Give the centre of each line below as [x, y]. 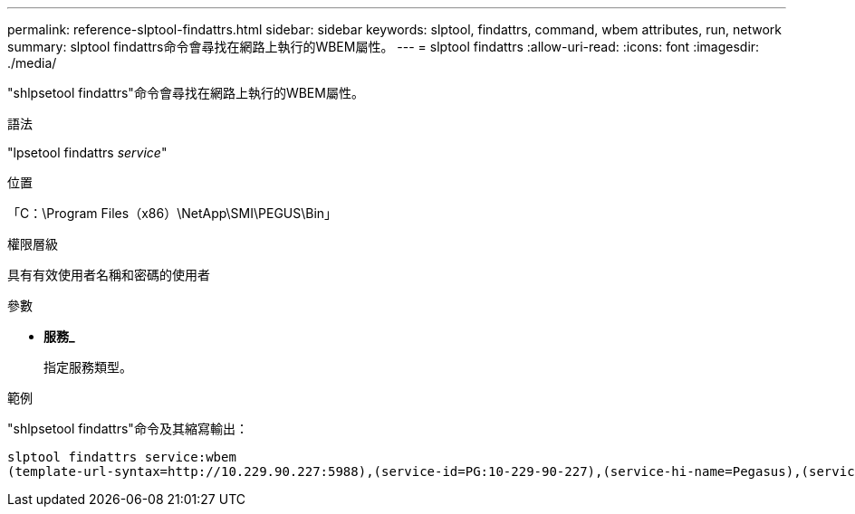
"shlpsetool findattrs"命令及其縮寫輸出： [128, 428]
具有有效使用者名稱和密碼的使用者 [109, 275]
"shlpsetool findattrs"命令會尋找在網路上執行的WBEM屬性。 [186, 93]
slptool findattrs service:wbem [122, 457]
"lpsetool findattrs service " [87, 152]
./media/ [32, 63]
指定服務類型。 [88, 367]
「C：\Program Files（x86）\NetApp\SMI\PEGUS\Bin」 [173, 213]
